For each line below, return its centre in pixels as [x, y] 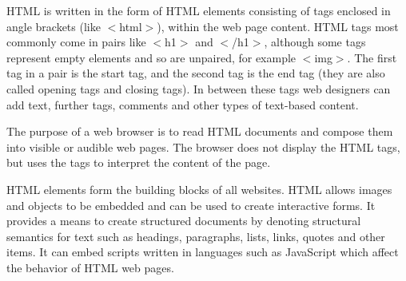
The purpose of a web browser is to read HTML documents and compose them [200, 131]
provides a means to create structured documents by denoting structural [184, 221]
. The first [372, 57]
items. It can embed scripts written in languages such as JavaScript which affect [203, 252]
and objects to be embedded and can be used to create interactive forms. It [191, 205]
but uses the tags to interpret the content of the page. [139, 162]
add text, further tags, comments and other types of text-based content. [183, 104]
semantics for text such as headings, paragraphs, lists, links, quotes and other [196, 236]
